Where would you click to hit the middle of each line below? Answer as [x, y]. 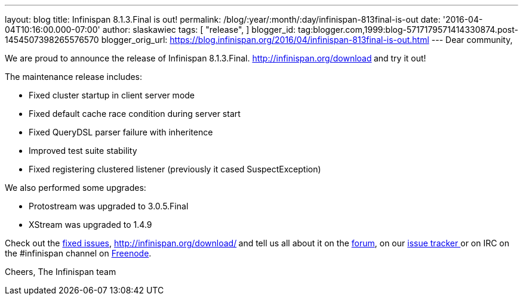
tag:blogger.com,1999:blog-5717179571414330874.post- [408, 30]
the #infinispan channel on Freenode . [78, 253]
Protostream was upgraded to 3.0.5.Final [109, 206]
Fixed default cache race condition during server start [135, 114]
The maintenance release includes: [74, 77]
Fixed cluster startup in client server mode [112, 95]
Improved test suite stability [83, 151]
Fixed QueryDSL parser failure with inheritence [121, 132]
